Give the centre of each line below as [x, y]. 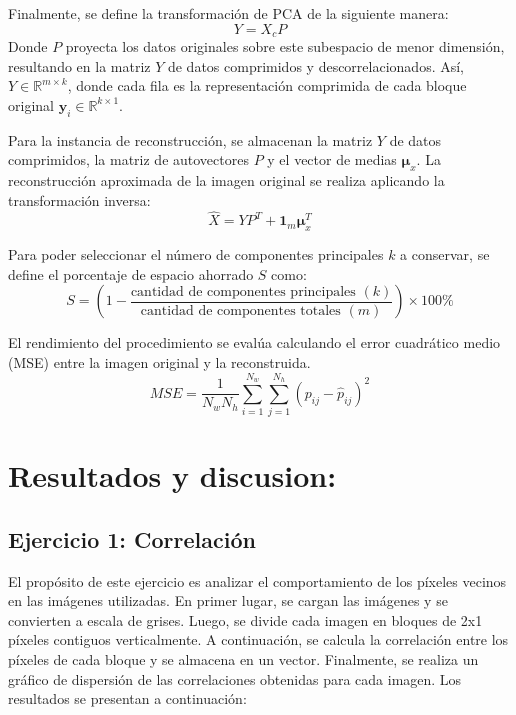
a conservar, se [445, 254]
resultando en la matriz [79, 65]
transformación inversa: [79, 199]
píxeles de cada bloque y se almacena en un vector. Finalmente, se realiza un [243, 659]
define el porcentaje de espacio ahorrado [131, 273]
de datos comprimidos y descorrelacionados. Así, [316, 65]
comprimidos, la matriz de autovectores [128, 159]
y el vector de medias [332, 159]
